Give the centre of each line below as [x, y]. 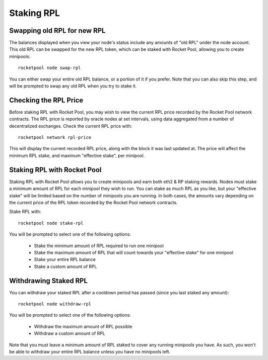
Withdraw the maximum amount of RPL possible [83, 326]
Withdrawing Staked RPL [48, 281]
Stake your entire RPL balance [65, 260]
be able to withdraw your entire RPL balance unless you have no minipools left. [90, 352]
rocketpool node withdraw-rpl [55, 304]
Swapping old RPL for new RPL [57, 31]
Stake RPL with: [25, 212]
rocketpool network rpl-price [55, 137]
